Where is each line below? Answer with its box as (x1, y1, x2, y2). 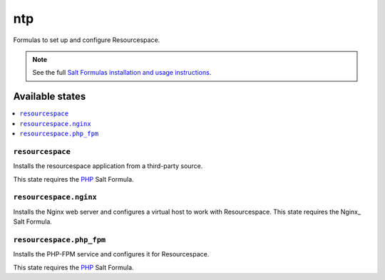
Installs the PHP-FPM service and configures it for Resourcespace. (13, 250, 210, 259)
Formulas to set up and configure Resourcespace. (13, 36, 160, 44)
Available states (13, 90, 86, 103)
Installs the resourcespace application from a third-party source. (13, 162, 203, 170)
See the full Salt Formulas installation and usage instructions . (32, 68, 212, 77)
